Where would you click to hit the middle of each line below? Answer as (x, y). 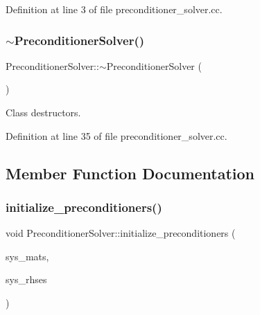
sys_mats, (27, 256)
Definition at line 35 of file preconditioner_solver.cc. (116, 135)
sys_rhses (26, 279)
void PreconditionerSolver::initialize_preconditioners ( (121, 233)
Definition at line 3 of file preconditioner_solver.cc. (114, 9)
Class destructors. (43, 112)
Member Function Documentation (130, 173)
